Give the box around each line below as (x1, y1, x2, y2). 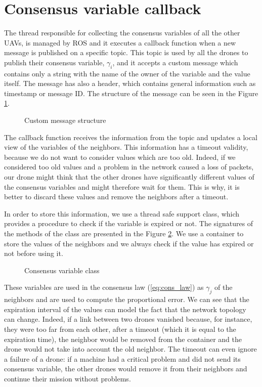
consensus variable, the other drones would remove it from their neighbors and (4, 363, 247, 374)
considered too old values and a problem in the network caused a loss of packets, (4, 161, 254, 172)
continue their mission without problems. (4, 373, 131, 383)
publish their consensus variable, (4, 57, 105, 67)
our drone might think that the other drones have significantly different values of (4, 171, 254, 182)
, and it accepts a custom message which (112, 57, 238, 67)
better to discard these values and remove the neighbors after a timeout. (4, 191, 229, 202)
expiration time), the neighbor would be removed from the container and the (4, 333, 242, 344)
